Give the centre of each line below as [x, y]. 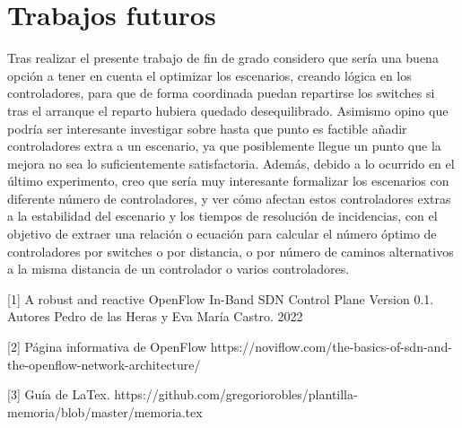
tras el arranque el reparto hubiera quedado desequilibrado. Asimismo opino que [228, 110]
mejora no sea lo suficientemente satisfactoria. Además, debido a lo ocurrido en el [231, 163]
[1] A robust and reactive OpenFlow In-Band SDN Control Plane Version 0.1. [221, 298]
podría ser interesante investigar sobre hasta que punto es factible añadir [207, 128]
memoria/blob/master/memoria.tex [105, 411]
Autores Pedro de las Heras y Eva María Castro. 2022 [155, 316]
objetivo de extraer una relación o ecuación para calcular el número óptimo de [222, 234]
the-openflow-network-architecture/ [104, 364]
